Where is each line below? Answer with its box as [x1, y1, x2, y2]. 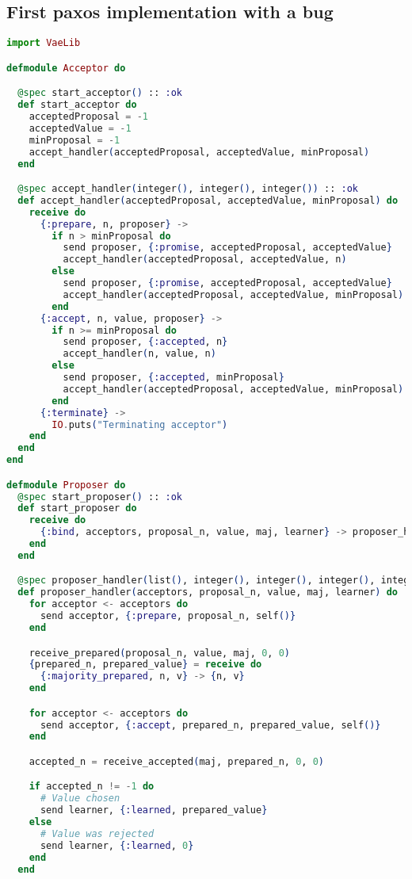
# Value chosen [40, 793, 120, 804]
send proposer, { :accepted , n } [63, 336, 228, 348]
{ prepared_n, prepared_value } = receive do [29, 659, 262, 671]
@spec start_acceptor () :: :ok [17, 87, 182, 99]
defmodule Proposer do [6, 479, 126, 491]
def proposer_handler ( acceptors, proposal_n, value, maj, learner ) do [17, 587, 399, 598]
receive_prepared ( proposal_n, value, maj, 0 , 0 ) [29, 647, 291, 659]
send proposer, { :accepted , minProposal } [63, 372, 284, 384]
